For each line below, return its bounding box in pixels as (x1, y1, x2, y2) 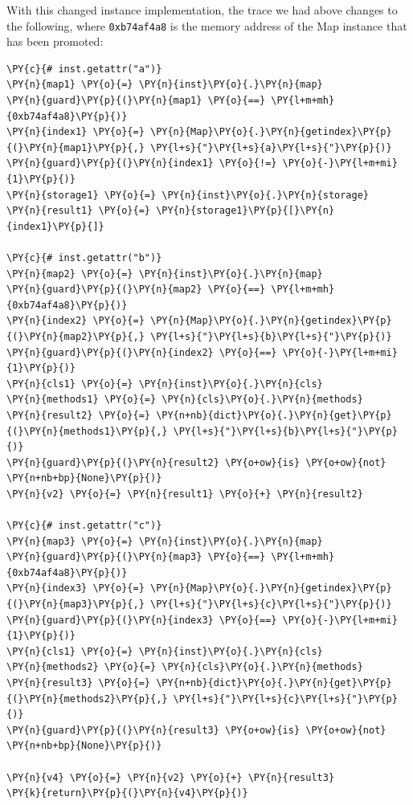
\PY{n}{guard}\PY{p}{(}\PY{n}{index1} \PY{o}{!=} (6, 157, 277, 170)
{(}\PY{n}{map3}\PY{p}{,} (6, 599, 145, 611)
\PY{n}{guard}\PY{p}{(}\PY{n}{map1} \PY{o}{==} (6, 95, 266, 107)
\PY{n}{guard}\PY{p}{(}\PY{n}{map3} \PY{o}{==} (6, 551, 266, 563)
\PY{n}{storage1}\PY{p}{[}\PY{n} (156, 205, 335, 217)
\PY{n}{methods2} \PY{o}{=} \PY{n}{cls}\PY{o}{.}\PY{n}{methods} (6, 661, 363, 673)
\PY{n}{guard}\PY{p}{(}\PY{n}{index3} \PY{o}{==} (6, 614, 277, 626)
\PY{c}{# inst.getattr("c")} (6, 520, 162, 532)
